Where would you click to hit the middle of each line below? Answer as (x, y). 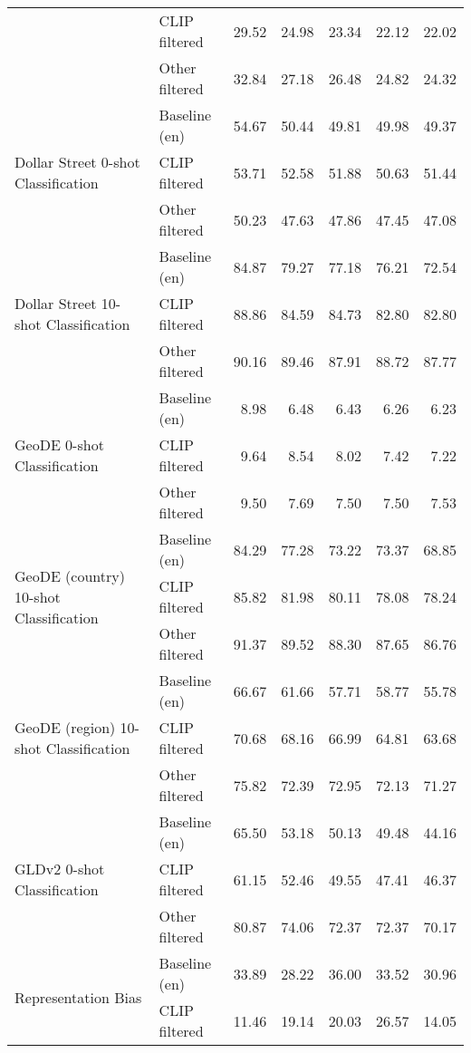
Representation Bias (78, 997)
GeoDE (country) (70, 575)
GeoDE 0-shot (59, 444)
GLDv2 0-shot (60, 869)
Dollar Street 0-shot (77, 162)
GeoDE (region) (65, 727)
